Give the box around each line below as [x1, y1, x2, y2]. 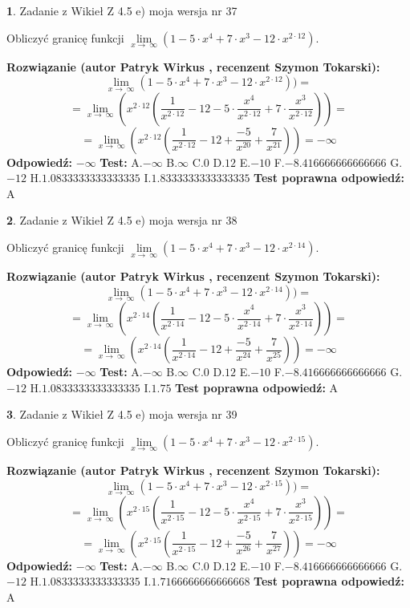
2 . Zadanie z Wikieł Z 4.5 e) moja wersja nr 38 [6, 212, 237, 229]
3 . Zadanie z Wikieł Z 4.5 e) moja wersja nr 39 [6, 406, 237, 423]
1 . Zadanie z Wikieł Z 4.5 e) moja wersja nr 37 [6, 2, 237, 18]
